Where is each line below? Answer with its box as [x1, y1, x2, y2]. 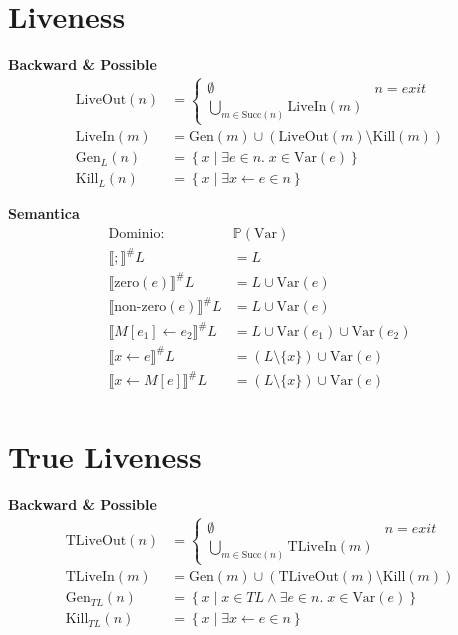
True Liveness [8, 436, 202, 477]
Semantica [8, 203, 80, 224]
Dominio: [108, 226, 165, 241]
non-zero [114, 300, 167, 315]
